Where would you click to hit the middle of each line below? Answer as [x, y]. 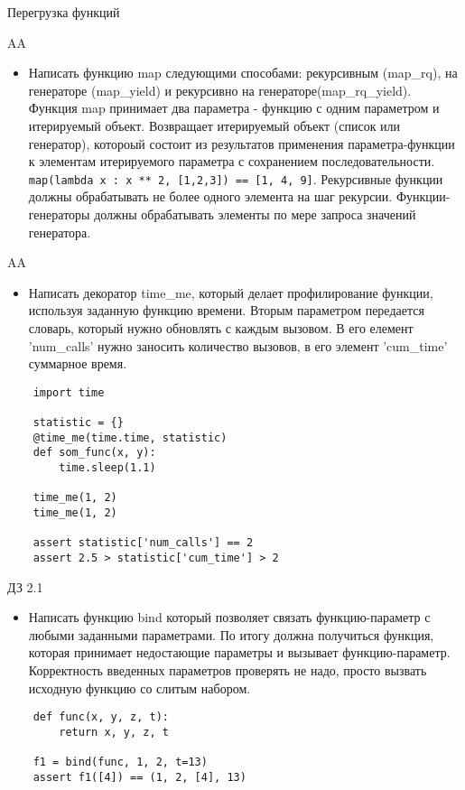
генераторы [59, 214]
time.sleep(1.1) [107, 468]
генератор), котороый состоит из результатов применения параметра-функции [242, 143]
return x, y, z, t [114, 732]
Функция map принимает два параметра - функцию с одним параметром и [234, 108]
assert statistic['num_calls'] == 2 [143, 543]
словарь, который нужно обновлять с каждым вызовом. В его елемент [221, 327]
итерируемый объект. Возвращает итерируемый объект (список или [214, 125]
